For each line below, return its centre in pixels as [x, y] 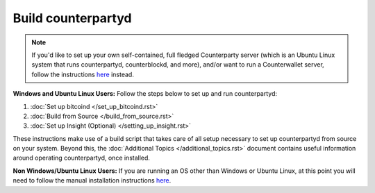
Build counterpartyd [72, 18]
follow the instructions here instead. [83, 74]
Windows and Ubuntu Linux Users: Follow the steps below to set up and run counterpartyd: [145, 94]
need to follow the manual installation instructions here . [92, 181]
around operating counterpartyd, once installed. [82, 158]
